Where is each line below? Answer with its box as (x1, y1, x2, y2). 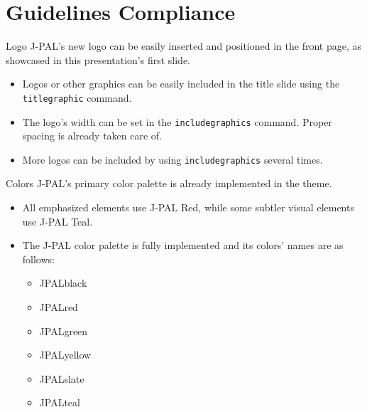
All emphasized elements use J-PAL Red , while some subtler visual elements (22, 200, 354, 215)
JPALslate (39, 371, 84, 386)
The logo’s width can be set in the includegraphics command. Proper (22, 114, 332, 129)
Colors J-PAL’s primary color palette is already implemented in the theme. (6, 176, 332, 191)
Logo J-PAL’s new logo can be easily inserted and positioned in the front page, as (6, 38, 361, 53)
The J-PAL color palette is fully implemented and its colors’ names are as (22, 238, 344, 253)
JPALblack (39, 275, 87, 290)
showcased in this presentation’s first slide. (6, 52, 190, 67)
